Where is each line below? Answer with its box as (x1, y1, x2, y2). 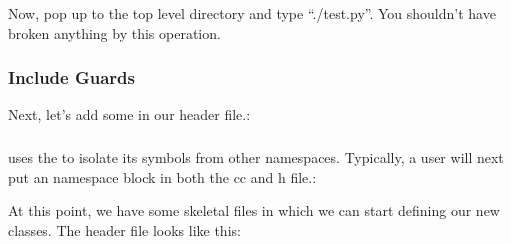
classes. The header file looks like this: (8, 219, 241, 240)
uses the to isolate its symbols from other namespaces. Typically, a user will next (8, 146, 504, 167)
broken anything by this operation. (8, 22, 221, 43)
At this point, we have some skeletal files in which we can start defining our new (8, 200, 500, 221)
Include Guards (8, 65, 135, 90)
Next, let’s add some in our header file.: (8, 104, 251, 125)
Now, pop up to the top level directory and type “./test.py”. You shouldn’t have (8, 3, 496, 23)
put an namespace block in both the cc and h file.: (8, 166, 317, 187)
